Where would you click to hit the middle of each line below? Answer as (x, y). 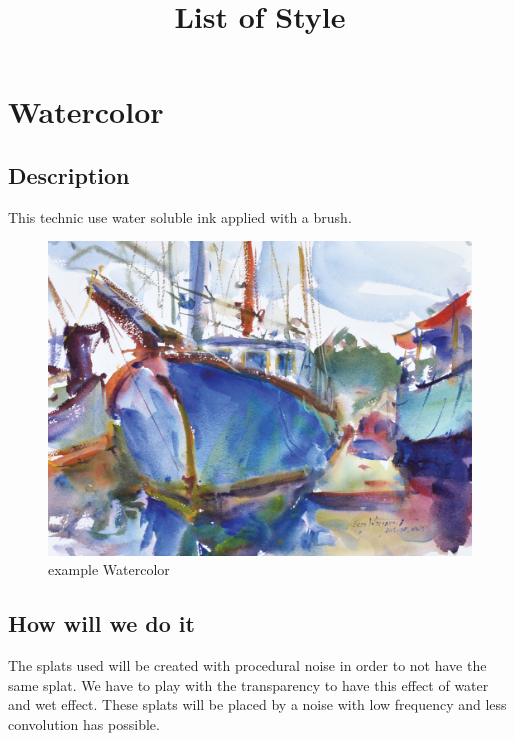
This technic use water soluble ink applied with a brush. (180, 216)
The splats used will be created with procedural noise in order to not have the (247, 665)
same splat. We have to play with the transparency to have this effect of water (248, 684)
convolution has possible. (84, 723)
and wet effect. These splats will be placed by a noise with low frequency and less (257, 704)
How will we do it (101, 623)
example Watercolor (109, 569)
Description (69, 174)
